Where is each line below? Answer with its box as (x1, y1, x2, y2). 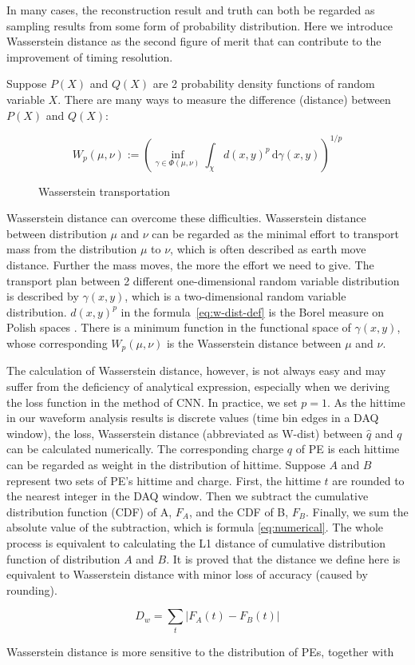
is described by (6, 288, 79, 305)
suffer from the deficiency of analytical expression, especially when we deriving (6, 378, 390, 395)
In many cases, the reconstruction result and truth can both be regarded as (6, 2, 375, 18)
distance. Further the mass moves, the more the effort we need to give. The (6, 257, 374, 273)
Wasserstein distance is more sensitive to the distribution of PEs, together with (6, 643, 394, 659)
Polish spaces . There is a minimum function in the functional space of (6, 319, 351, 336)
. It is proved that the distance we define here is (166, 550, 401, 567)
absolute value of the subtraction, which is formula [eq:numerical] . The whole (6, 519, 384, 536)
